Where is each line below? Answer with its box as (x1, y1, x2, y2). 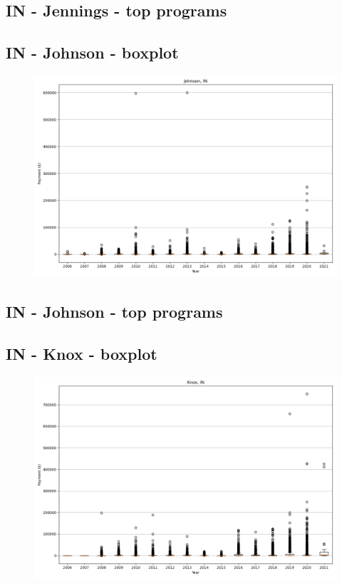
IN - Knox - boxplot (6, 343, 157, 365)
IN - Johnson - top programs (6, 301, 223, 323)
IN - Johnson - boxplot (6, 41, 179, 64)
